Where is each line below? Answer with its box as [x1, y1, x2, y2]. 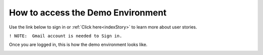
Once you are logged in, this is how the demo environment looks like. [9, 41, 148, 48]
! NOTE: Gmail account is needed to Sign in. [9, 33, 122, 39]
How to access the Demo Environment [9, 7, 167, 18]
